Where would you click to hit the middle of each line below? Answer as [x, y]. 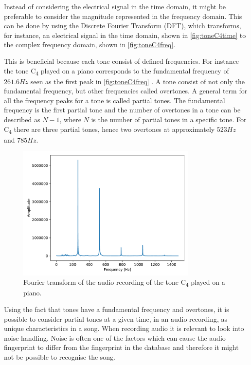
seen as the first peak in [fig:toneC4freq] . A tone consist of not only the [138, 81]
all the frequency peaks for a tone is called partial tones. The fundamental [115, 100]
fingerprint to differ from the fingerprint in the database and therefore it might [121, 347]
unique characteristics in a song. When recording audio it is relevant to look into [124, 328]
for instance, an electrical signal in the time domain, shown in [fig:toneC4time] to [125, 35]
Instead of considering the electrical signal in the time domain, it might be [115, 6]
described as [22, 119]
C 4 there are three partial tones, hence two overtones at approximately [109, 129]
